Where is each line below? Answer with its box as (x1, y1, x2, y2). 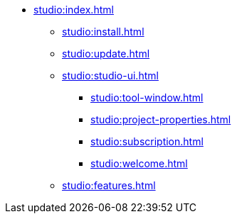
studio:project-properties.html (90, 113, 231, 125)
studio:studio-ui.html (62, 69, 159, 82)
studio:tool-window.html (90, 91, 204, 103)
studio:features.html (62, 179, 156, 191)
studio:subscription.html (90, 135, 204, 147)
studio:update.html (62, 47, 150, 60)
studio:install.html (62, 26, 144, 38)
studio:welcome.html (90, 157, 188, 169)
